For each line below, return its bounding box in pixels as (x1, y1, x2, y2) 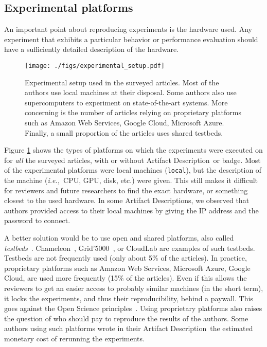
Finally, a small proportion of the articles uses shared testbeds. (25, 127, 223, 138)
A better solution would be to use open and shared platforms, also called (4, 232, 234, 243)
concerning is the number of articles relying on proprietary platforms (25, 107, 241, 118)
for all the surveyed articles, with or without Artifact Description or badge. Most (4, 154, 261, 165)
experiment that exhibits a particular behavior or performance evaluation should (4, 33, 258, 44)
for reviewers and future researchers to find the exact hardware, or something (4, 185, 248, 195)
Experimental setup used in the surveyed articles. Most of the (25, 77, 219, 87)
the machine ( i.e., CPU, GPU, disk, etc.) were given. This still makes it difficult (4, 175, 258, 186)
